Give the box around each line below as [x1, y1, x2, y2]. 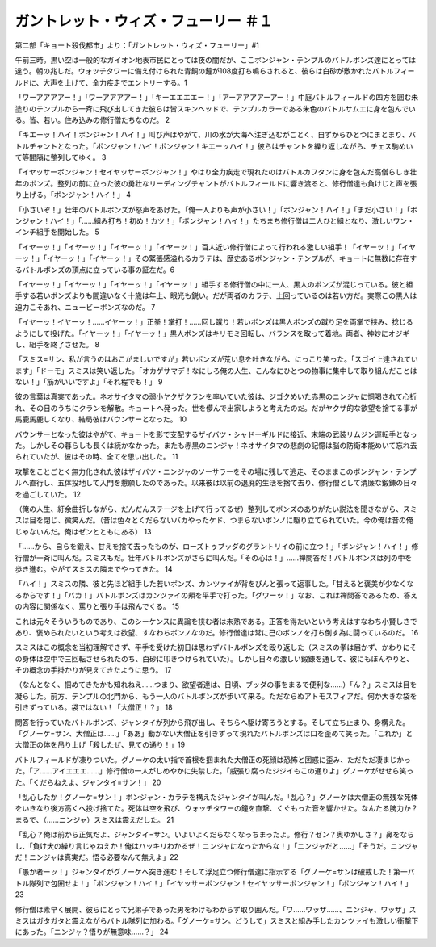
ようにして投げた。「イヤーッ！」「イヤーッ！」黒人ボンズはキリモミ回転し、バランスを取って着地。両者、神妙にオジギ [15, 328, 410, 338]
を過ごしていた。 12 [15, 489, 81, 499]
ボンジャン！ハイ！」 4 [53, 190, 132, 199]
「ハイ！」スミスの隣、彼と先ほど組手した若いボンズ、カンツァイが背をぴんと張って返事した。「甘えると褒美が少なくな [15, 579, 414, 589]
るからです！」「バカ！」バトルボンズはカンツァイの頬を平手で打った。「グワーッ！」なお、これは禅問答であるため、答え [15, 590, 418, 600]
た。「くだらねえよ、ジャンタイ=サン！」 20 [15, 777, 161, 787]
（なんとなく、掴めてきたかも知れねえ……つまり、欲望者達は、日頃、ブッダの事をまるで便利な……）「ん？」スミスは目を [15, 680, 417, 689]
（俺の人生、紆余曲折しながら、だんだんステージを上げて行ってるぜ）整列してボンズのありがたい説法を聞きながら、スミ [15, 505, 417, 513]
